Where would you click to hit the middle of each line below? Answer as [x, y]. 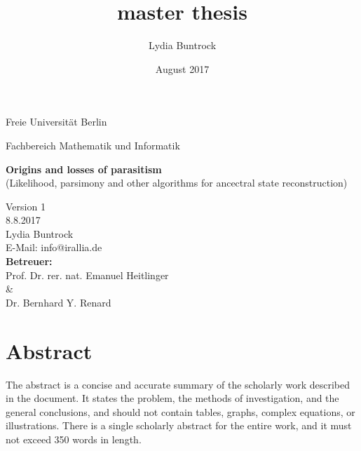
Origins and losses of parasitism [84, 169]
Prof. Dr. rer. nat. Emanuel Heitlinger [87, 275]
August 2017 [182, 68]
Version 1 [26, 206]
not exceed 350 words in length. [74, 439]
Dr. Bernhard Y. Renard [59, 302]
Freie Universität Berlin [56, 122]
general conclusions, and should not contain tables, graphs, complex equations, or [180, 411]
